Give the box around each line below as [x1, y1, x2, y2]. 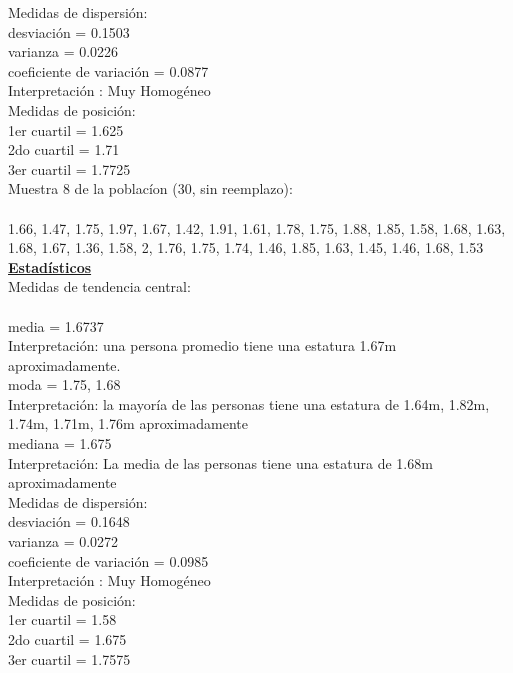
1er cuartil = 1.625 [8, 119, 124, 140]
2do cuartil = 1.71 [8, 139, 120, 160]
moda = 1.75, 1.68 [8, 374, 121, 395]
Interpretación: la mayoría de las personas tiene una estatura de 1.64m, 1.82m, [8, 393, 490, 414]
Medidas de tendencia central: [8, 276, 191, 297]
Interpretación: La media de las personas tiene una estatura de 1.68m [8, 452, 433, 473]
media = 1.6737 [8, 315, 104, 336]
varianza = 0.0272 [8, 531, 119, 552]
